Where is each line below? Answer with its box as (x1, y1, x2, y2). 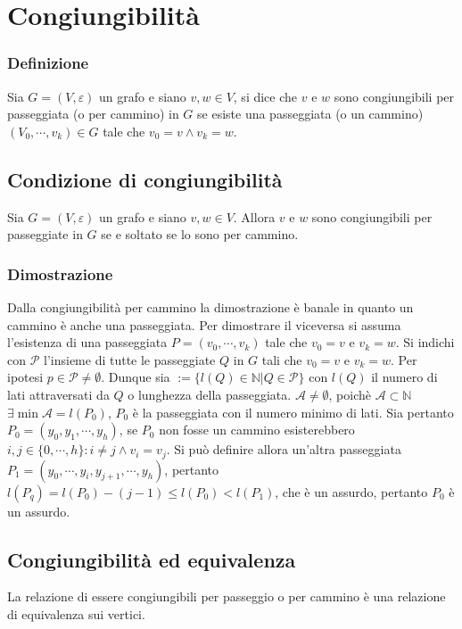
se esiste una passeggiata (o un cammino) (197, 104, 424, 123)
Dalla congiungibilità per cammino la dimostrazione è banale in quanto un (7, 297, 414, 316)
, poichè (328, 385, 371, 403)
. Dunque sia (101, 368, 170, 386)
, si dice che (233, 87, 298, 105)
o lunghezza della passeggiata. (128, 385, 292, 403)
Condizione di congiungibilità (7, 165, 283, 193)
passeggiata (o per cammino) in (7, 104, 179, 123)
